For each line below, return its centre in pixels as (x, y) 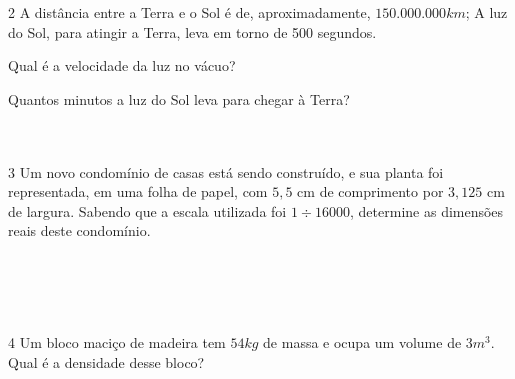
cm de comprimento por (370, 191)
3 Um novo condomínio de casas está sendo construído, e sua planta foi (226, 171)
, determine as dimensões (427, 210)
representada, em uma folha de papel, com (138, 191)
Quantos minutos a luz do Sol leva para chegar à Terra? (179, 98)
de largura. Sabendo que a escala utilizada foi (147, 210)
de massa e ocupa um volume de (362, 342)
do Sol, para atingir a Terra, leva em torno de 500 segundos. (192, 31)
